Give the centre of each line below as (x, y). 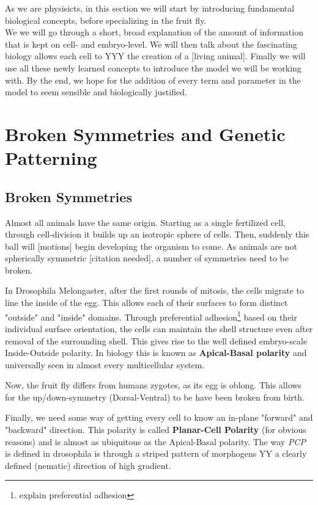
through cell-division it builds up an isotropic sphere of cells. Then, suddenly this (157, 234)
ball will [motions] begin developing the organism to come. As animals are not (151, 246)
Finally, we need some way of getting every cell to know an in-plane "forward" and (159, 417)
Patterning (51, 158)
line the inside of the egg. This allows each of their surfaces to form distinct (146, 303)
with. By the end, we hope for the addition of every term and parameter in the (153, 80)
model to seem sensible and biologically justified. (96, 92)
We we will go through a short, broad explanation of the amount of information (154, 32)
